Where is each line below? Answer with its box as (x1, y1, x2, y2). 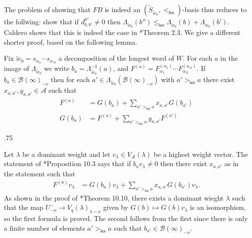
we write (44, 63, 70, 73)
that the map (4, 202, 43, 212)
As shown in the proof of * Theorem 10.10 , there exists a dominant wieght (4, 192, 224, 203)
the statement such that (4, 168, 75, 178)
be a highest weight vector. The (154, 149, 248, 159)
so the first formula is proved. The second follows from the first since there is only (4, 213, 248, 223)
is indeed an (105, 4, 141, 14)
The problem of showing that (4, 4, 91, 14)
